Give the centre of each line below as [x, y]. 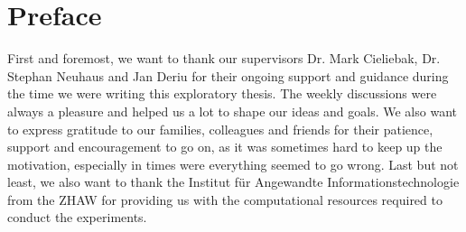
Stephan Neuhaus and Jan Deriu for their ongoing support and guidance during [228, 75]
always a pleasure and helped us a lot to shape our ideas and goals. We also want [232, 111]
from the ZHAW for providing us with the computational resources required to [225, 199]
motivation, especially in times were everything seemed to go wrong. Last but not [233, 164]
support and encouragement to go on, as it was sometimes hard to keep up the [225, 147]
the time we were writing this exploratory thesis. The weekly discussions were [222, 93]
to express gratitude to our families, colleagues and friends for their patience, [220, 129]
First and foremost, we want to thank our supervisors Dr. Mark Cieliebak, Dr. [224, 58]
